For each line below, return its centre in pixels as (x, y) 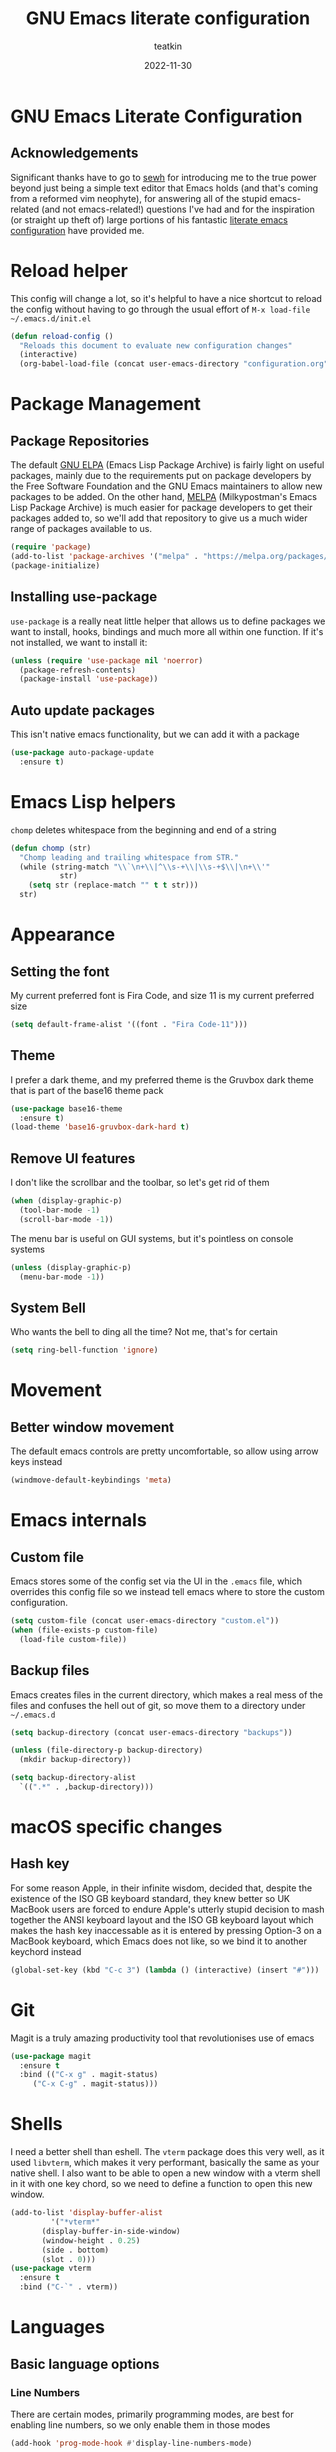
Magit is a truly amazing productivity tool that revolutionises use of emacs (162, 2038)
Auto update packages (82, 710)
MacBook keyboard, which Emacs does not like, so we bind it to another (159, 1941)
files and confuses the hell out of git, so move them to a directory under (158, 1705)
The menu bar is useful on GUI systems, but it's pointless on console (152, 1238)
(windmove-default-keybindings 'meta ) (91, 1480)
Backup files (50, 1670)
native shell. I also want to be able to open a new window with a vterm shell (165, 2173)
